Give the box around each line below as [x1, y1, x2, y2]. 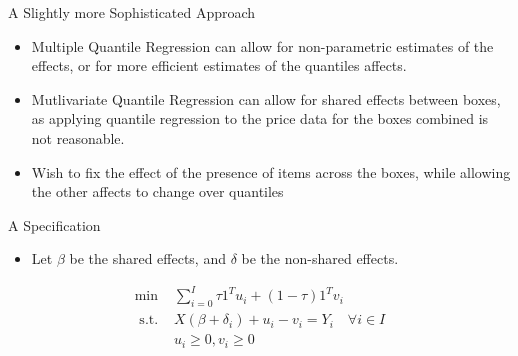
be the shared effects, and [69, 248, 226, 269]
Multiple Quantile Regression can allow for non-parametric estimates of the [31, 35, 494, 56]
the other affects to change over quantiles [31, 181, 284, 202]
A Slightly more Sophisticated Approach [8, 2, 256, 22]
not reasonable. [31, 127, 125, 148]
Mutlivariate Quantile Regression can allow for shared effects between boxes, [31, 88, 501, 109]
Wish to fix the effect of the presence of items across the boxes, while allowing [31, 161, 511, 182]
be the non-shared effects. [241, 248, 399, 269]
